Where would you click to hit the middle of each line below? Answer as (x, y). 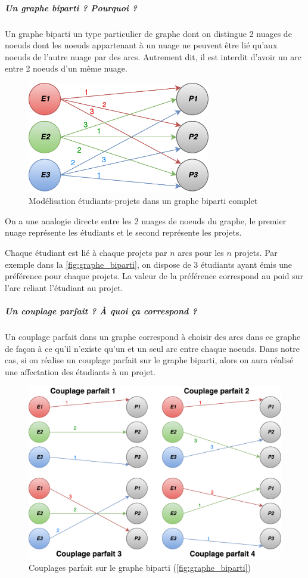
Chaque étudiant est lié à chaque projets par (86, 253)
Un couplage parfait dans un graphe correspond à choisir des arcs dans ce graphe (153, 336)
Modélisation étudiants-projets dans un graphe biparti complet (143, 201)
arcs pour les (201, 253)
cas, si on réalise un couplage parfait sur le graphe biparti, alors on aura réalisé (149, 360)
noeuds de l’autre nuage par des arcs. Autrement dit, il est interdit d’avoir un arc (153, 56)
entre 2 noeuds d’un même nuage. (66, 68)
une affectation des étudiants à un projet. (80, 371)
